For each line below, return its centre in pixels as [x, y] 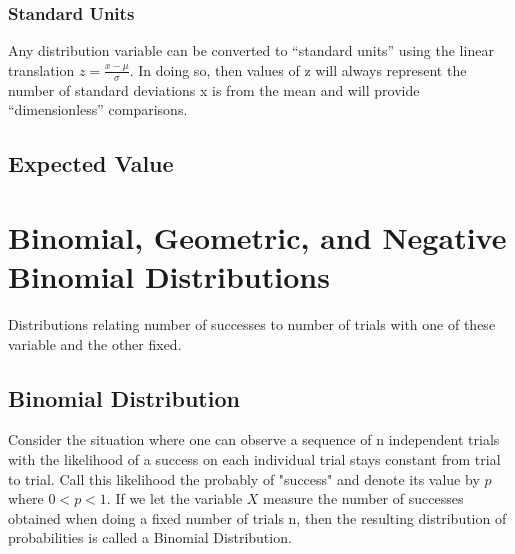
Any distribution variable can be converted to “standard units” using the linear [251, 50]
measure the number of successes [363, 498]
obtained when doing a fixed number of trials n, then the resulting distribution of [257, 517]
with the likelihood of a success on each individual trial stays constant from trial [254, 458]
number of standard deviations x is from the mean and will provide [214, 89]
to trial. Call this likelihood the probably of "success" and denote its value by [244, 478]
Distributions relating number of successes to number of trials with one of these [252, 323]
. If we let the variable [174, 498]
